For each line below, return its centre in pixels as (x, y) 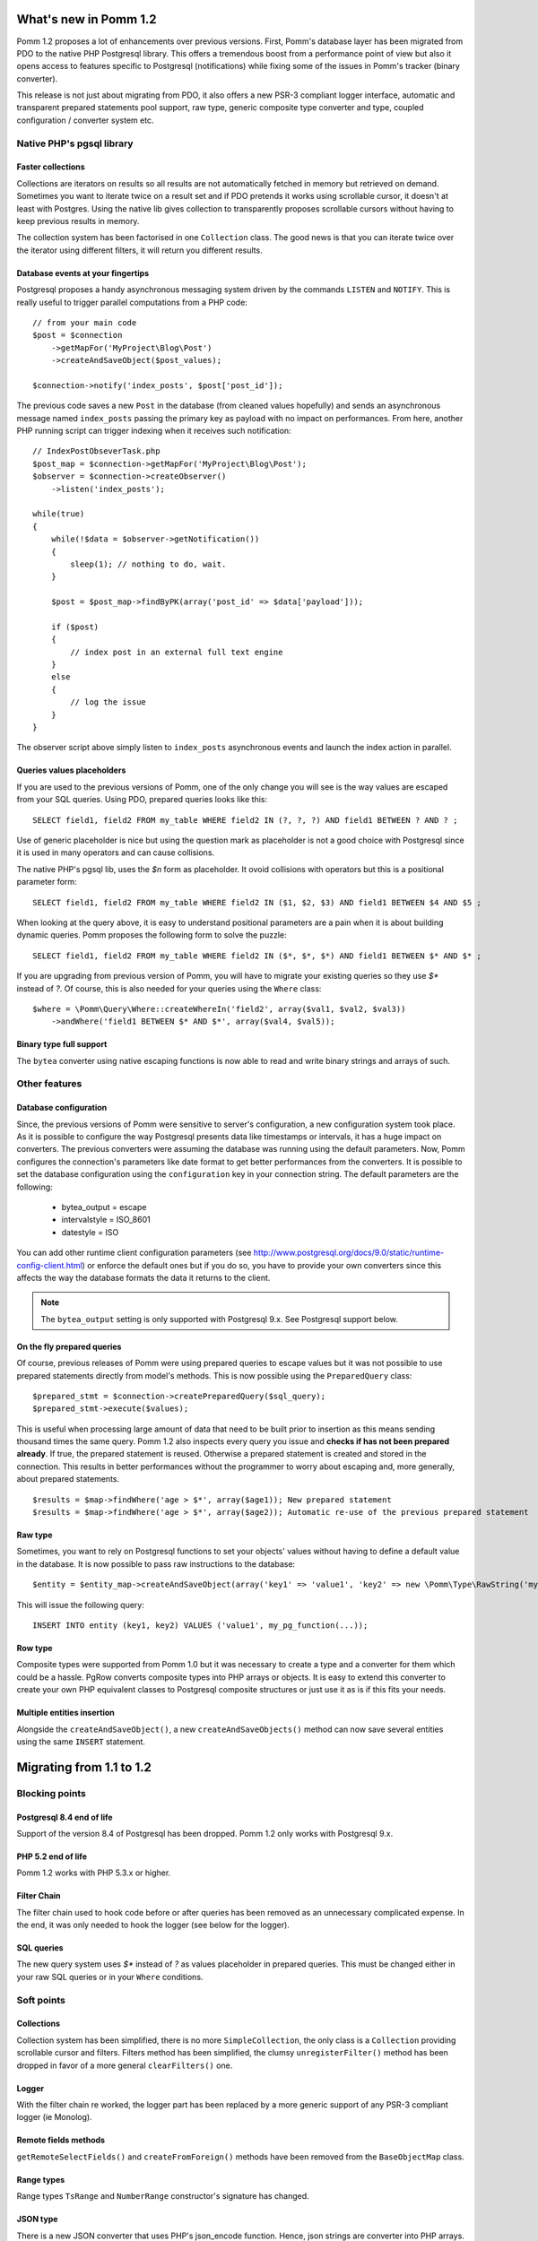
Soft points (41, 2000)
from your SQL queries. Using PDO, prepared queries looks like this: (142, 800)
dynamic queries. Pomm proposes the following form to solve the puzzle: (152, 935)
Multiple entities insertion (66, 1713)
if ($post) (75, 627)
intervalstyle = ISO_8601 (106, 1220)
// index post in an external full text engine (177, 652)
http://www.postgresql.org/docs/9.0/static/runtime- (348, 1253)
